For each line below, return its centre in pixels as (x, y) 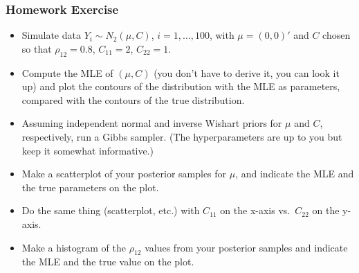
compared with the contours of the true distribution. (133, 99)
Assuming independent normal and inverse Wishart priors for (152, 123)
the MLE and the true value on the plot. (108, 262)
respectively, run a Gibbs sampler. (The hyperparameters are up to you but (182, 136)
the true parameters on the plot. (90, 187)
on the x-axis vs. (255, 210)
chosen (337, 35)
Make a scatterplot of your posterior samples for (124, 174)
